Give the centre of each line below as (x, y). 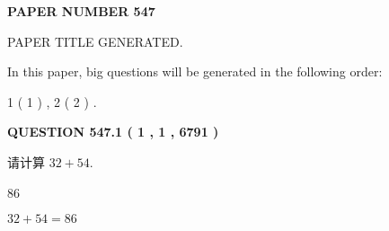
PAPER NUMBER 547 (81, 11)
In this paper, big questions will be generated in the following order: (195, 71)
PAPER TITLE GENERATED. (95, 41)
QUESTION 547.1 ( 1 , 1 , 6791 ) (113, 132)
